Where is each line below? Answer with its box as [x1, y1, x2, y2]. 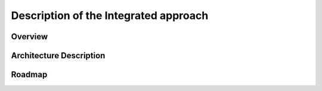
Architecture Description [11, 51, 106, 61]
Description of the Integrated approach [11, 9, 209, 22]
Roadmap [11, 70, 48, 80]
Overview [11, 32, 48, 42]
